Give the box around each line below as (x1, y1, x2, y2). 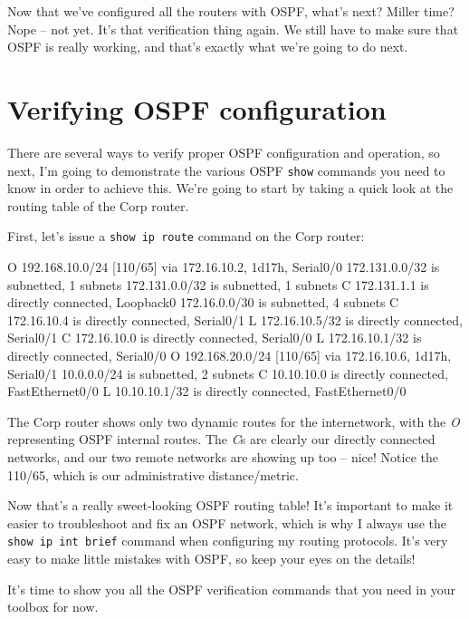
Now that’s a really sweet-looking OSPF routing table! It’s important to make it (7, 496, 454, 515)
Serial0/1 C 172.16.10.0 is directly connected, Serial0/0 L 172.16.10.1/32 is (7, 328, 422, 347)
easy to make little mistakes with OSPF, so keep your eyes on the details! (7, 548, 416, 567)
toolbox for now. (7, 597, 99, 616)
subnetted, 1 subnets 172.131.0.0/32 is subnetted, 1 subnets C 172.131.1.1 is (7, 275, 429, 294)
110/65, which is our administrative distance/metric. (7, 465, 299, 484)
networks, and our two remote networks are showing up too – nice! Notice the (7, 447, 438, 466)
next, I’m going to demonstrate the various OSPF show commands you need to (7, 160, 445, 179)
